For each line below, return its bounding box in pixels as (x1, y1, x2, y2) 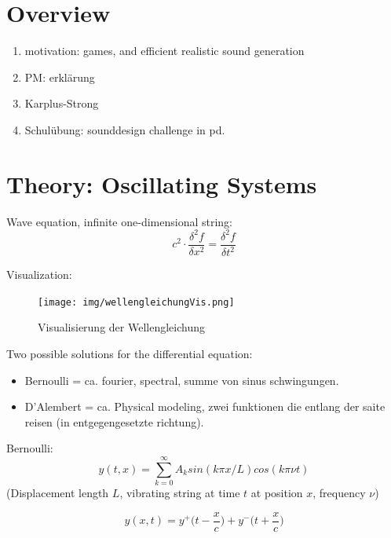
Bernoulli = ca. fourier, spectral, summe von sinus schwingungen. (24, 371, 339, 388)
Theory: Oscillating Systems (6, 167, 317, 199)
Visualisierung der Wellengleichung (38, 319, 205, 335)
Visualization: (6, 266, 72, 283)
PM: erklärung (24, 68, 95, 85)
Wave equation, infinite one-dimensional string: (6, 213, 233, 229)
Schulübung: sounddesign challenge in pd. (24, 121, 225, 137)
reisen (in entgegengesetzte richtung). (24, 413, 204, 430)
